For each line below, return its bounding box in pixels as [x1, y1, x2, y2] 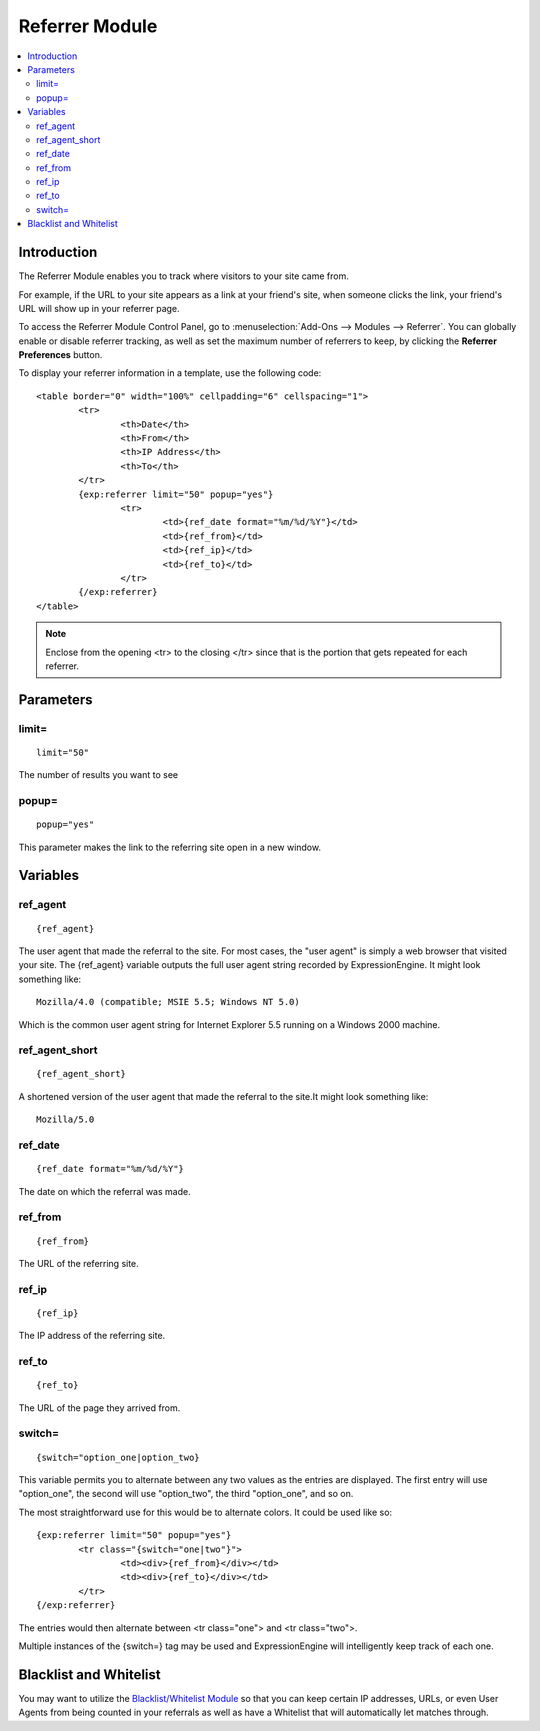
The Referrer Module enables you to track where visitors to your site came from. [18, 270, 350, 282]
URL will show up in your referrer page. [18, 302, 180, 314]
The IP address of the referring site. [18, 1330, 166, 1342]
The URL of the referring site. [18, 1257, 139, 1269]
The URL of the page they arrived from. [18, 1401, 181, 1414]
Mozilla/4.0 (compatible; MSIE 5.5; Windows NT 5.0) [36, 996, 300, 1008]
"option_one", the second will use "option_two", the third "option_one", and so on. [18, 1488, 354, 1500]
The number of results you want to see [18, 769, 179, 781]
